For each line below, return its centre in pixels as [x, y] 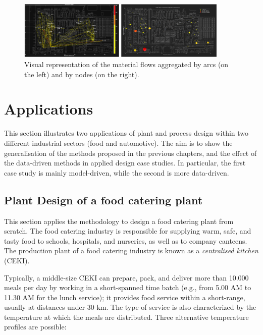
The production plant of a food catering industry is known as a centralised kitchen [131, 250]
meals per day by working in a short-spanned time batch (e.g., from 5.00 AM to [128, 287]
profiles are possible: [35, 327]
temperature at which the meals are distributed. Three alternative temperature [126, 317]
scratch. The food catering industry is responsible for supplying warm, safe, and [128, 231]
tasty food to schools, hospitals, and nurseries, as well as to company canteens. [126, 240]
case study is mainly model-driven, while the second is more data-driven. [117, 172]
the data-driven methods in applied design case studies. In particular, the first [125, 163]
